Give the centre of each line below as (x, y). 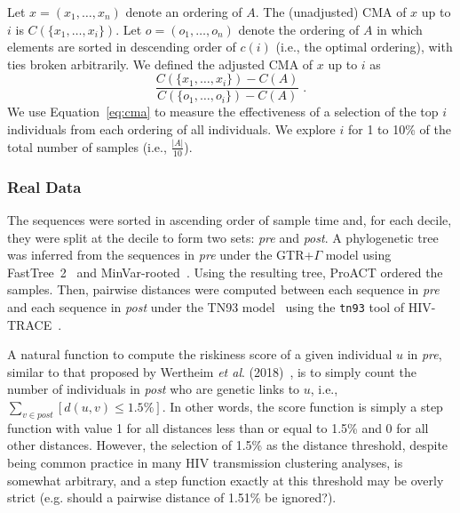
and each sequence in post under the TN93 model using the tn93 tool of (206, 306)
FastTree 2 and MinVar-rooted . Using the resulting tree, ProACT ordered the (225, 272)
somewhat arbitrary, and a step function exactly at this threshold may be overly (226, 480)
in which (400, 29)
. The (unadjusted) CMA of (331, 12)
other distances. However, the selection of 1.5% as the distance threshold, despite (228, 445)
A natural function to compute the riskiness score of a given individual (200, 354)
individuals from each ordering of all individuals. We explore (171, 129)
